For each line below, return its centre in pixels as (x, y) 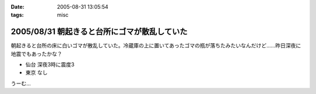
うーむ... (21, 83)
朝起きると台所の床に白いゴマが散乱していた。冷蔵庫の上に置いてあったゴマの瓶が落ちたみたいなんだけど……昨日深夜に (156, 46)
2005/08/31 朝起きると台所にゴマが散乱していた (99, 32)
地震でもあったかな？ (37, 54)
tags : (17, 15)
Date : (18, 7)
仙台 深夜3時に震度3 (50, 65)
